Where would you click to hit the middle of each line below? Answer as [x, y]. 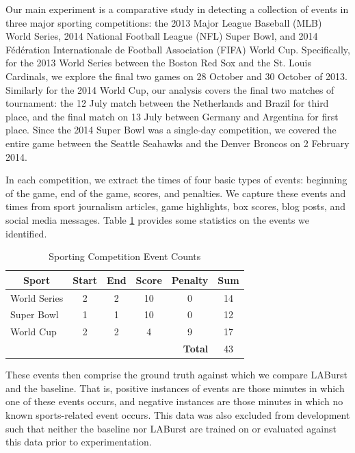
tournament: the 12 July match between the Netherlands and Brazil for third [167, 103]
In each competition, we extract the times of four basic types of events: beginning [176, 180]
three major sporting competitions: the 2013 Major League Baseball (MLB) [164, 22]
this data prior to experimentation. [79, 442]
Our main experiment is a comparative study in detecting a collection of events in [177, 9]
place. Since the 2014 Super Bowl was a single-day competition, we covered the [171, 130]
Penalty [190, 280]
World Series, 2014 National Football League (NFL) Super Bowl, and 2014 [162, 36]
